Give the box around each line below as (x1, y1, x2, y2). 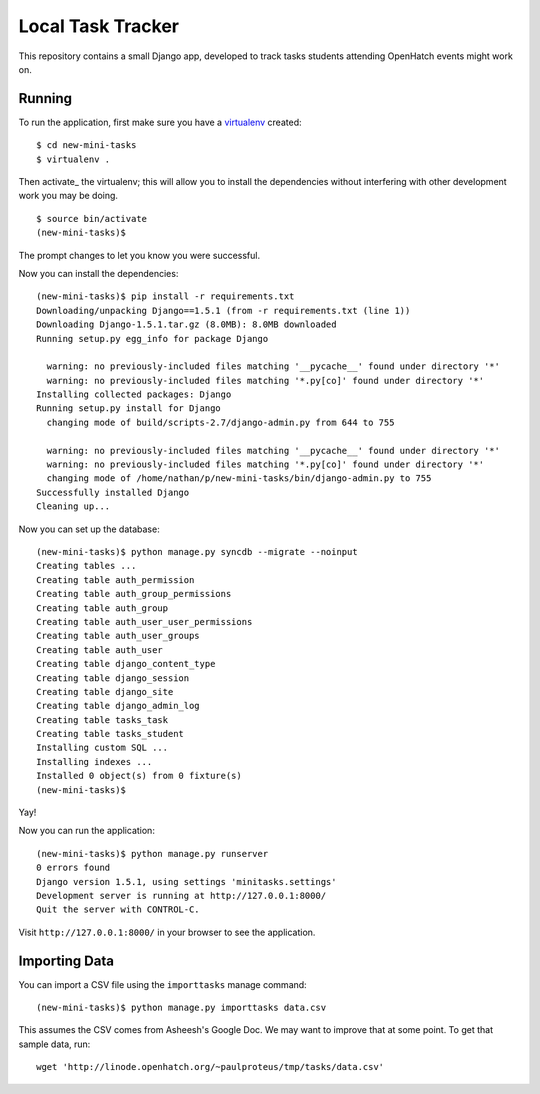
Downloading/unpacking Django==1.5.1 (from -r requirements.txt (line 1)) (36, 305, 411, 316)
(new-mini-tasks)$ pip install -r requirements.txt (36, 291, 295, 302)
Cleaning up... (36, 501, 111, 512)
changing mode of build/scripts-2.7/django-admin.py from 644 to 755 (46, 416, 395, 428)
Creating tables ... (36, 560, 137, 572)
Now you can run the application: (18, 825, 155, 837)
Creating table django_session (36, 672, 190, 684)
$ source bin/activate (36, 213, 148, 224)
